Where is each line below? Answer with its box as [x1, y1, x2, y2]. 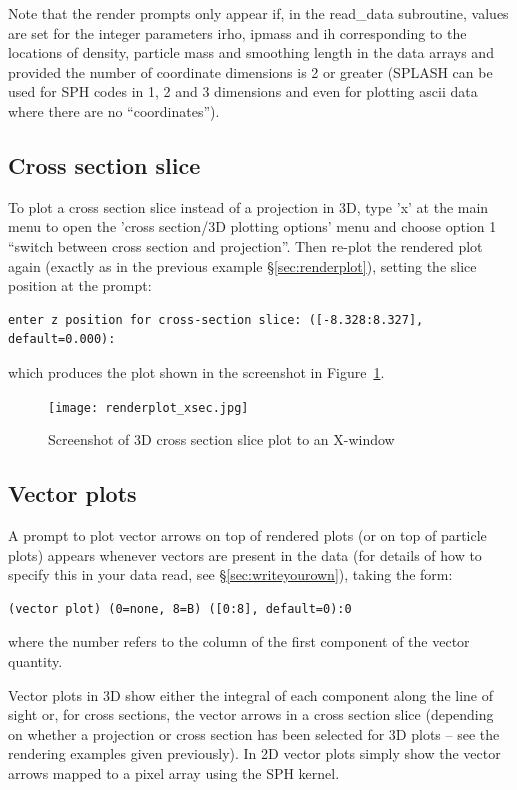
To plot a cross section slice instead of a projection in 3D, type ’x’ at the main [8, 196, 489, 217]
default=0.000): [8, 332, 116, 347]
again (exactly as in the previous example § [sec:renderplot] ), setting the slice [8, 255, 477, 276]
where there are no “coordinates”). [8, 100, 220, 121]
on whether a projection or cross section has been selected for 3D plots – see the [8, 723, 500, 744]
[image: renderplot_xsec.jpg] [48, 400, 249, 415]
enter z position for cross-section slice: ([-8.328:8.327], [8, 312, 424, 327]
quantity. [8, 650, 63, 671]
